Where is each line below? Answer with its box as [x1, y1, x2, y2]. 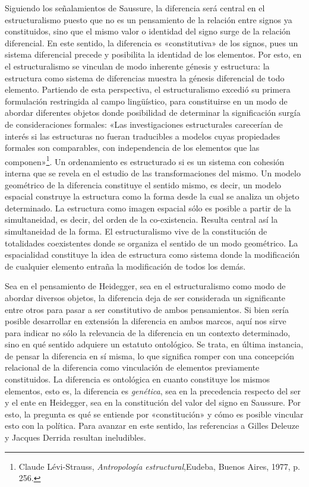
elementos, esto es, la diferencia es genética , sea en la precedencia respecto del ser [5, 384, 301, 397]
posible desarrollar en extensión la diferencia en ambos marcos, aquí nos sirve [5, 315, 286, 327]
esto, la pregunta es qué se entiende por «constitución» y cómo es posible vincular [5, 407, 304, 420]
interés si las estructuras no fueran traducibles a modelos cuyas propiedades [5, 129, 280, 142]
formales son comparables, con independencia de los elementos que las [5, 141, 260, 154]
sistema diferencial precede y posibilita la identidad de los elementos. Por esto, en [5, 48, 302, 61]
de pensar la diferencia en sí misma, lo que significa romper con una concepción [5, 349, 294, 362]
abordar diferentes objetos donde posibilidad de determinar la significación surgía [5, 106, 301, 119]
